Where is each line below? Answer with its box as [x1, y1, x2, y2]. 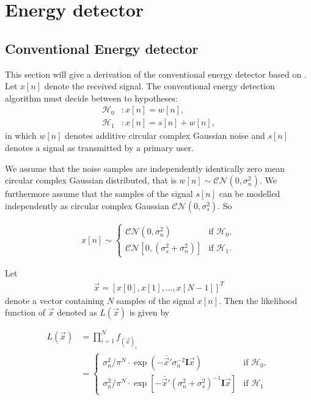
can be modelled [219, 187, 280, 200]
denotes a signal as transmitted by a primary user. [5, 141, 194, 154]
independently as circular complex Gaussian [5, 199, 169, 212]
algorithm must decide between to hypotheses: [5, 91, 178, 104]
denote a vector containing [5, 294, 104, 306]
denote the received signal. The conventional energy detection [44, 80, 275, 92]
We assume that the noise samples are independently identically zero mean [5, 161, 285, 174]
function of [5, 306, 46, 319]
